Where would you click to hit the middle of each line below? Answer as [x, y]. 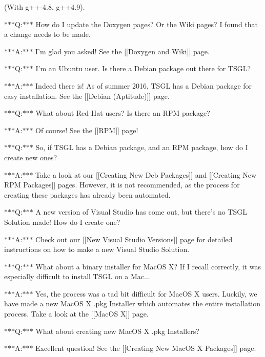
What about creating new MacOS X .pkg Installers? [117, 331]
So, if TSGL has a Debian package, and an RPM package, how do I [142, 147]
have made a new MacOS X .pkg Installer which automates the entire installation [132, 303]
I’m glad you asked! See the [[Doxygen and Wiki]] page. [123, 51]
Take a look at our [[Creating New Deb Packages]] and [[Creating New [146, 174]
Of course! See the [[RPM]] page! [87, 130]
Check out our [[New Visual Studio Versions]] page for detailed [134, 239]
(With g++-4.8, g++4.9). [45, 7]
